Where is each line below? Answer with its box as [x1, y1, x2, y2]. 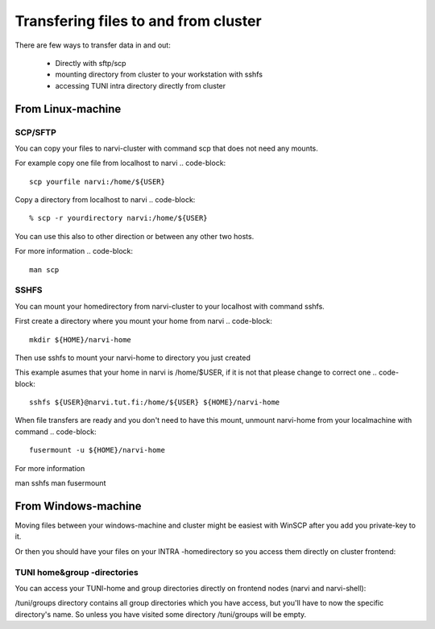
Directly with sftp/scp [55, 58, 126, 68]
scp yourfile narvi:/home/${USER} [29, 177, 165, 186]
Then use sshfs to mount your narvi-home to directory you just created [14, 353, 251, 362]
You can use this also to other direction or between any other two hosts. [14, 231, 255, 241]
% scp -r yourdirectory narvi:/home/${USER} [29, 213, 209, 223]
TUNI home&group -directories [14, 566, 139, 577]
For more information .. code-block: [14, 246, 133, 256]
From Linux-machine [14, 101, 122, 116]
